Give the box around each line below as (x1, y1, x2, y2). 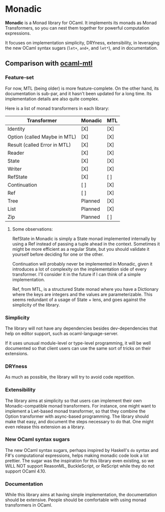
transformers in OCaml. (5, 502, 53, 508)
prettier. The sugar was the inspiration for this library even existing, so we (5, 457, 154, 464)
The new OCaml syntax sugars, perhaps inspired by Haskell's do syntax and (5, 447, 159, 453)
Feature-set (5, 74, 34, 81)
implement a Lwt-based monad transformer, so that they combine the (5, 408, 146, 414)
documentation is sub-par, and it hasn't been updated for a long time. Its (5, 90, 152, 97)
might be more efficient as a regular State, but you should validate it (12, 246, 150, 252)
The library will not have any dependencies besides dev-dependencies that (5, 325, 158, 331)
